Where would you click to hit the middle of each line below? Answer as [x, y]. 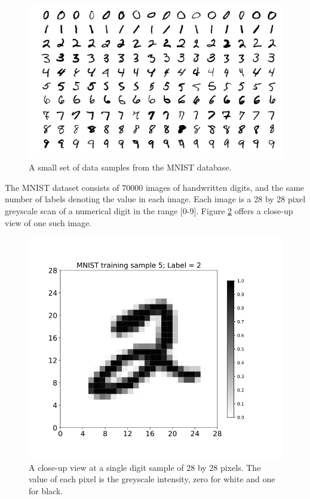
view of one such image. [48, 222]
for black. [46, 491]
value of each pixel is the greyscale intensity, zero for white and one [152, 479]
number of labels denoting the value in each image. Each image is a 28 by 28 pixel [155, 199]
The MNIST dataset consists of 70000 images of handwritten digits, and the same [155, 187]
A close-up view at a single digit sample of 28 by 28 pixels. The [145, 467]
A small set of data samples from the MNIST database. [130, 167]
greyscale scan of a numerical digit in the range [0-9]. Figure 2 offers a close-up [149, 211]
